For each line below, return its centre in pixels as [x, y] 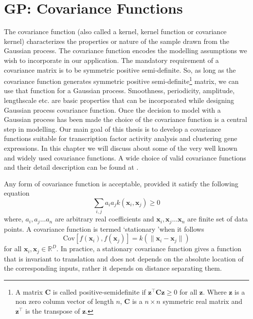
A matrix [29, 291]
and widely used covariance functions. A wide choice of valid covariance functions [125, 157]
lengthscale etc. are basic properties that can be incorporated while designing [119, 100]
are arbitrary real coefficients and [104, 219]
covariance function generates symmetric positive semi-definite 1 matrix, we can [121, 80]
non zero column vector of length [64, 301]
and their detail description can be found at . [71, 167]
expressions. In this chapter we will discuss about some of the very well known [121, 148]
